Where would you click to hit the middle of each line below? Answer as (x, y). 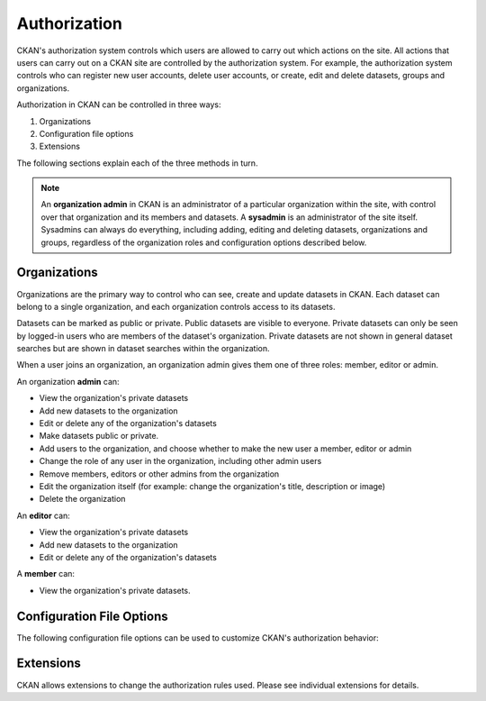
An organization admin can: (68, 381)
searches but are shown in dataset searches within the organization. (143, 349)
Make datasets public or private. (99, 436)
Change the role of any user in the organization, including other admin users (180, 461)
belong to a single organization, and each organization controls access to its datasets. (176, 306)
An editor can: (44, 515)
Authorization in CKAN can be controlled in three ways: (119, 105)
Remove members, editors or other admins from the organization (159, 474)
